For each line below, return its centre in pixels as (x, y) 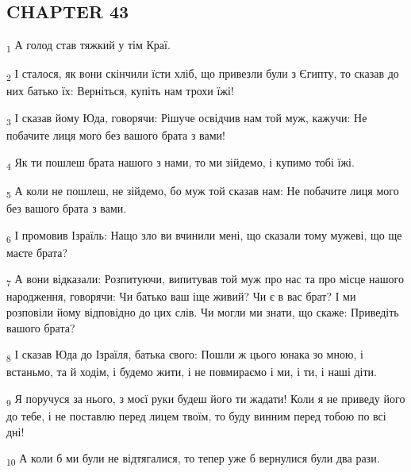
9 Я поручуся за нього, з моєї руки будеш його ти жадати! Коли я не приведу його (206, 399)
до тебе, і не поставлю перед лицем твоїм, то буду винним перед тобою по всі (196, 416)
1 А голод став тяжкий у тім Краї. (88, 46)
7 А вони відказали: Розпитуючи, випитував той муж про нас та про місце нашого (205, 280)
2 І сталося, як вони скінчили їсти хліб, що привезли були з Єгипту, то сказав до (203, 75)
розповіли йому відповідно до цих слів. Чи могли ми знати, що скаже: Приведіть (203, 312)
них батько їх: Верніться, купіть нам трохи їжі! (120, 91)
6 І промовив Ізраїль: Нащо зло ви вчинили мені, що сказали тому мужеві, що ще (204, 236)
